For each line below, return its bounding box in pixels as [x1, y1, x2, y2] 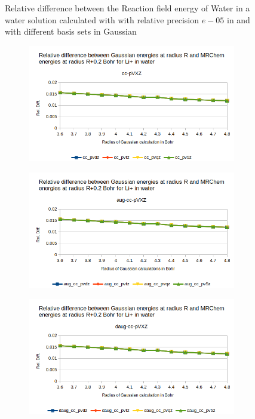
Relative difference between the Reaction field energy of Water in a [5, 2, 250, 14]
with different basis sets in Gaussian [5, 25, 137, 38]
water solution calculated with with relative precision [5, 13, 199, 26]
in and [226, 13, 250, 26]
